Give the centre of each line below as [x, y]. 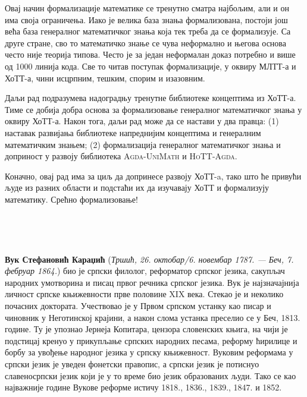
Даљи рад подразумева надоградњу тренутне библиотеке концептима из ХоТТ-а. [151, 98]
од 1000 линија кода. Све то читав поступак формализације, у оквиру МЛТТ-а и [151, 66]
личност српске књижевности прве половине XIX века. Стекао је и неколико [144, 294]
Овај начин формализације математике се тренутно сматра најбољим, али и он [147, 8]
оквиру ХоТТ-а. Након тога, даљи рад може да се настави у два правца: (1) [142, 121]
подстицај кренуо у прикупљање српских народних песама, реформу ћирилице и [151, 340]
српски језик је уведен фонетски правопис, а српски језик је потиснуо [132, 364]
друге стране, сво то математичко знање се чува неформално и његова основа [145, 42]
